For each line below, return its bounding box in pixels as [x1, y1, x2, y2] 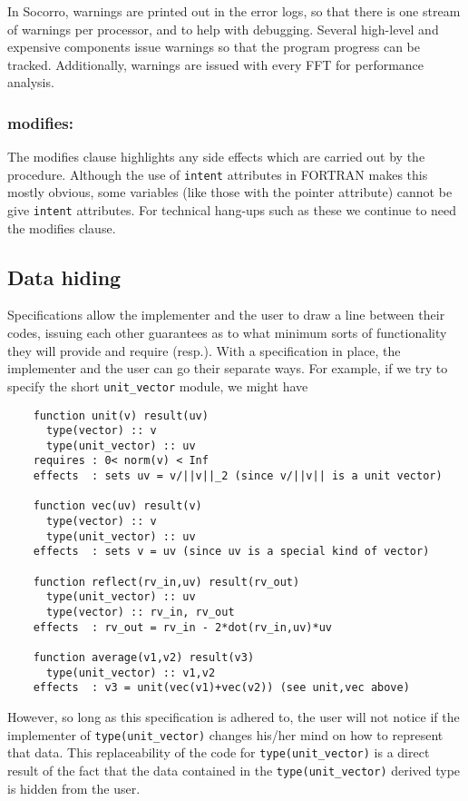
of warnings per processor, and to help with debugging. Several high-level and [7, 19, 439, 38]
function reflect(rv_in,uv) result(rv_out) [33, 575, 300, 588]
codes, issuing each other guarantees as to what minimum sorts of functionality [7, 323, 447, 342]
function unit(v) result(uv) [33, 409, 209, 422]
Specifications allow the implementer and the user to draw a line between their [7, 305, 445, 324]
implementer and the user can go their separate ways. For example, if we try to [7, 359, 448, 378]
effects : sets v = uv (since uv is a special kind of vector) [33, 545, 430, 559]
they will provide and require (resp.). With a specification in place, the [7, 341, 401, 360]
